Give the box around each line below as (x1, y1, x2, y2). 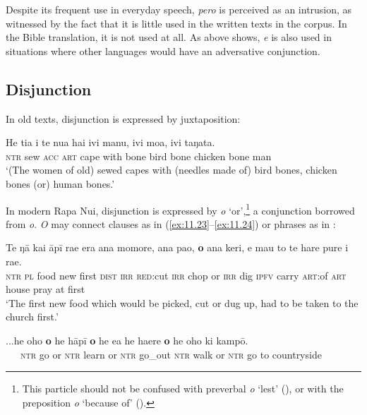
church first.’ (6, 309, 59, 324)
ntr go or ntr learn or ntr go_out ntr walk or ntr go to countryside (20, 347, 322, 361)
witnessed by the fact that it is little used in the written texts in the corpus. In (6, 16, 347, 30)
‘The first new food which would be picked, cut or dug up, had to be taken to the (6, 295, 359, 310)
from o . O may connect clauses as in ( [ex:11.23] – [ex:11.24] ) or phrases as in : (6, 216, 336, 231)
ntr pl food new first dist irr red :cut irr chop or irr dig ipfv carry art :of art (6, 267, 347, 282)
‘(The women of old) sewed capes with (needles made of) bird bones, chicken (6, 162, 337, 177)
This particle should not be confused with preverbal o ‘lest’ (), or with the (22, 381, 344, 396)
